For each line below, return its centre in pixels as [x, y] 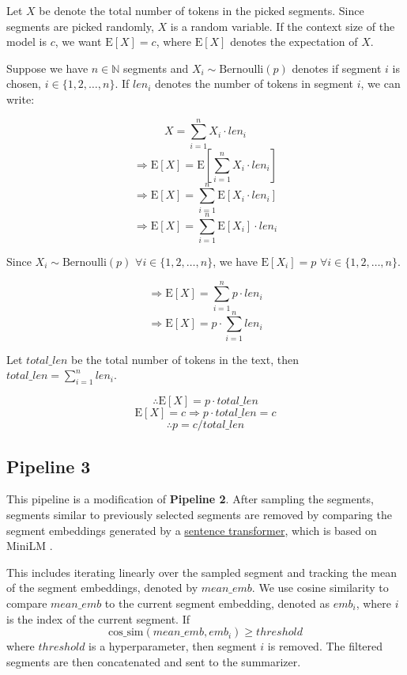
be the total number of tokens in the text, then [185, 359]
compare [27, 603]
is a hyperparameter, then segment [173, 646]
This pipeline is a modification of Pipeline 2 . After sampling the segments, [190, 499]
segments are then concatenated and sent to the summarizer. [154, 661]
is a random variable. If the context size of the [283, 26]
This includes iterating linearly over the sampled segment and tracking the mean [202, 572]
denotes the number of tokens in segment [254, 83]
